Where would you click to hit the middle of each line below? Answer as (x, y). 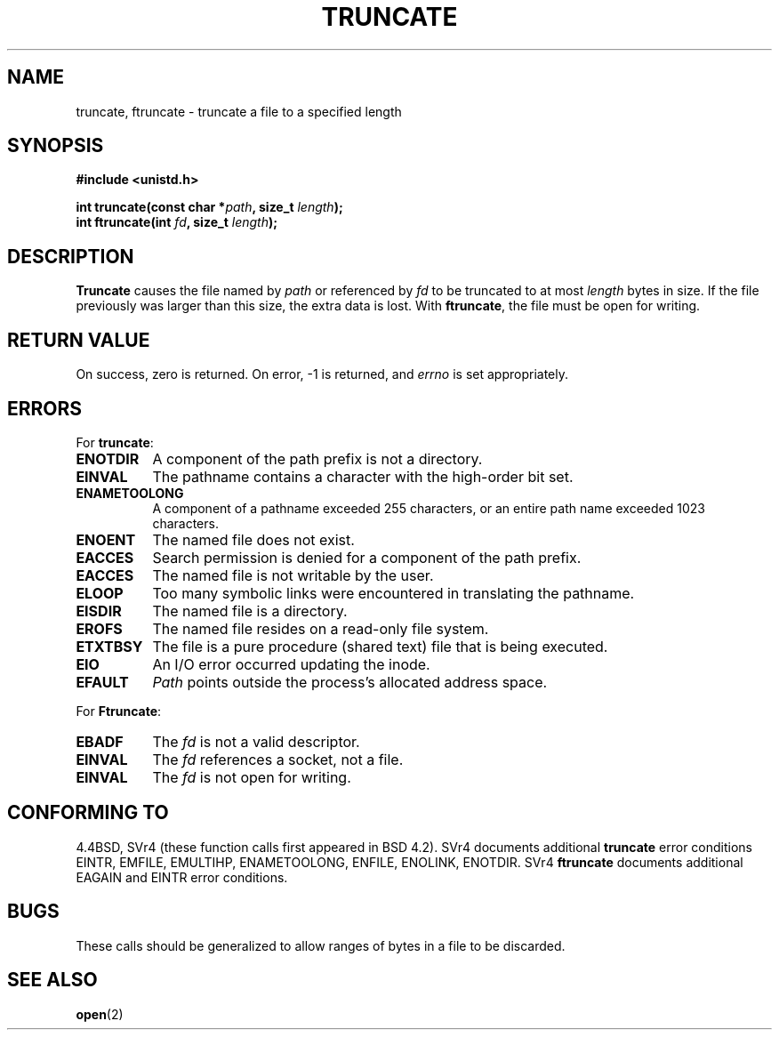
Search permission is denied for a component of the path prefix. (367, 557)
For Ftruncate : (119, 711)
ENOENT (106, 539)
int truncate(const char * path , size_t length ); (209, 207)
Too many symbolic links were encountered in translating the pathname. (394, 593)
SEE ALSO (52, 980)
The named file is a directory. (250, 611)
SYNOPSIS (56, 146)
